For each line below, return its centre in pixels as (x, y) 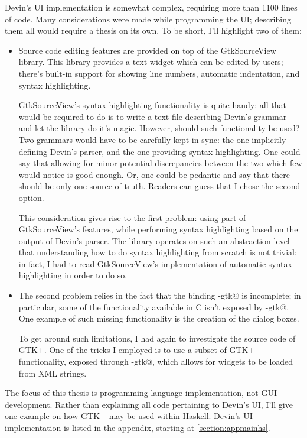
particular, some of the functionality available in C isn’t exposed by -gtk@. (154, 306)
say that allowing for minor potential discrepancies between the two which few (160, 163)
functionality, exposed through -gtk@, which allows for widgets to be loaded (156, 361)
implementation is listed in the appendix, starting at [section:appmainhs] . (138, 427)
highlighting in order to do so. (73, 275)
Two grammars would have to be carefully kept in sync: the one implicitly (152, 139)
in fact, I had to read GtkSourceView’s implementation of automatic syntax (155, 263)
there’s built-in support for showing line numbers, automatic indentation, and (159, 73)
